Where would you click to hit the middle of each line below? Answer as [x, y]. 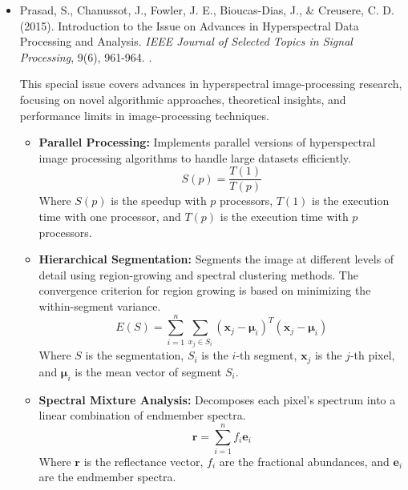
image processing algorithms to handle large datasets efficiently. [195, 157]
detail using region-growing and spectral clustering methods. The [198, 274]
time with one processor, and [110, 216]
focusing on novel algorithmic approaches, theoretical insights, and [183, 99]
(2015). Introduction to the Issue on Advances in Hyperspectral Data [189, 25]
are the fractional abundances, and [304, 461]
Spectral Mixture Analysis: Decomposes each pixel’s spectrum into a [217, 399]
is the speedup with [159, 201]
